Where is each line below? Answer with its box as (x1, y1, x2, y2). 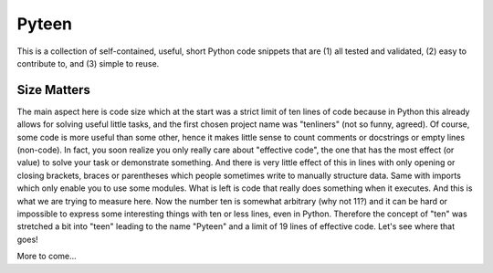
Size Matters (16, 82, 91, 98)
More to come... (16, 251, 77, 262)
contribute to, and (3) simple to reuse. (16, 58, 160, 68)
